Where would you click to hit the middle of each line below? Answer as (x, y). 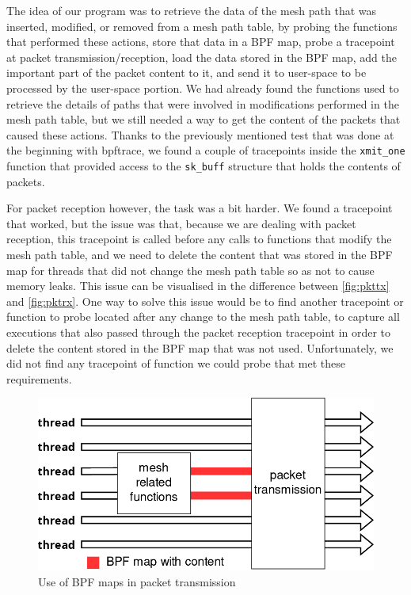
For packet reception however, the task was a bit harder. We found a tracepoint (200, 208)
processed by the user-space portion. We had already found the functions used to (203, 88)
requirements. (39, 378)
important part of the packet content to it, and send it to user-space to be (186, 72)
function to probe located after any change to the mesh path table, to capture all (203, 317)
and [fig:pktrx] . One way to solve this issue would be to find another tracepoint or (205, 301)
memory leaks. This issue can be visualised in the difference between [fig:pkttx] (198, 286)
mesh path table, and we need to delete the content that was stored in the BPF (200, 255)
